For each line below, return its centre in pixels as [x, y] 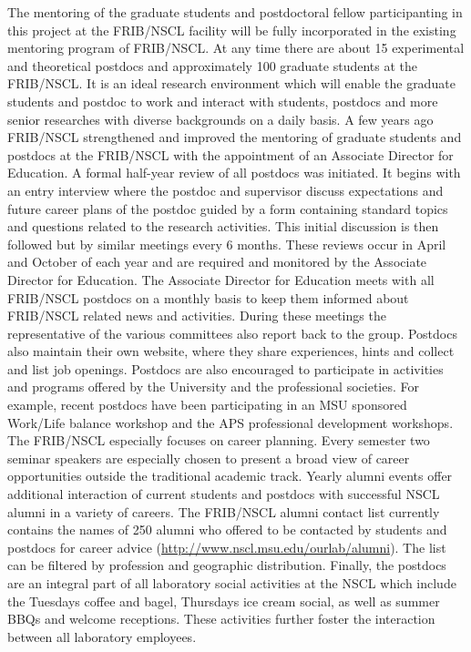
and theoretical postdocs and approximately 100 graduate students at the [213, 65]
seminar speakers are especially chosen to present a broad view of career [209, 458]
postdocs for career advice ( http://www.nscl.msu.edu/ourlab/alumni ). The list [227, 547]
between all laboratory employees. [102, 636]
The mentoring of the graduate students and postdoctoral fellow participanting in [235, 12]
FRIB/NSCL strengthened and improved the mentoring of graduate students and [235, 137]
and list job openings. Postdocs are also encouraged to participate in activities [225, 368]
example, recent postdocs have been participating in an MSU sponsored [207, 405]
